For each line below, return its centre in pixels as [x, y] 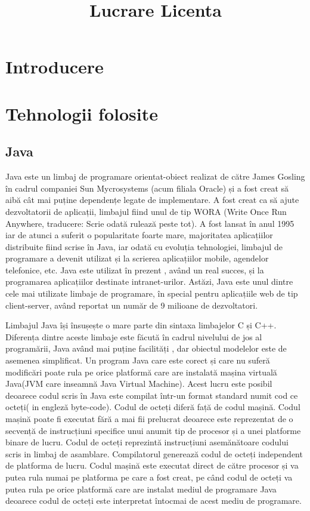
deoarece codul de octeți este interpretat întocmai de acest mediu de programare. [154, 501]
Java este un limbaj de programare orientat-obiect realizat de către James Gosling [155, 176]
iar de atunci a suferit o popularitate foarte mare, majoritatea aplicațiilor [139, 235]
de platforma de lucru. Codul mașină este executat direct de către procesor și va [152, 465]
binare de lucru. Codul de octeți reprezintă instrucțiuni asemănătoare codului [147, 442]
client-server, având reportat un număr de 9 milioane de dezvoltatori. [132, 305]
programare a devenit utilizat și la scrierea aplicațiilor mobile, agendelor [137, 258]
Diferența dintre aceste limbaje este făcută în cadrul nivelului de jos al [134, 336]
